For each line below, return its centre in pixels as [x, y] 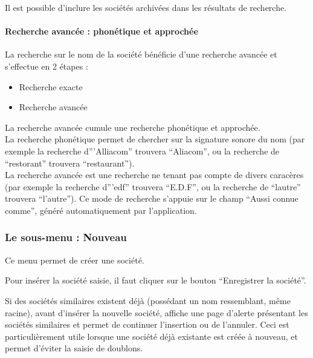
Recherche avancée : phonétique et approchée [102, 31]
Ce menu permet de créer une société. [75, 260]
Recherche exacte [51, 86]
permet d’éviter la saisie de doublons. [74, 348]
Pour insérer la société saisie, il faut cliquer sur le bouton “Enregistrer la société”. [156, 280]
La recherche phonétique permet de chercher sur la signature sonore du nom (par [155, 139]
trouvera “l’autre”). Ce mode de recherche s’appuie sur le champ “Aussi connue [152, 198]
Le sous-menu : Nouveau [66, 237]
